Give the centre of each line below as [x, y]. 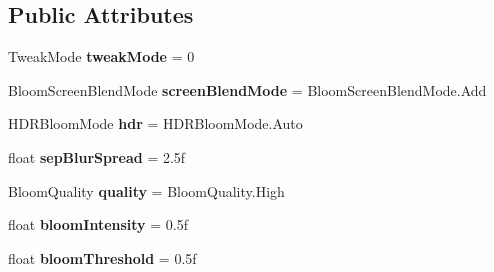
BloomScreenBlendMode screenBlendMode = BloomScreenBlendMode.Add [247, 89]
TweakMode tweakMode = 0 [101, 56]
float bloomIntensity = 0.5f [98, 224]
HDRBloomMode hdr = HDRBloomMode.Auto [155, 123]
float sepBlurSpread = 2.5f [97, 156]
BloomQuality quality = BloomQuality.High [146, 190]
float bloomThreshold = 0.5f [102, 257]
